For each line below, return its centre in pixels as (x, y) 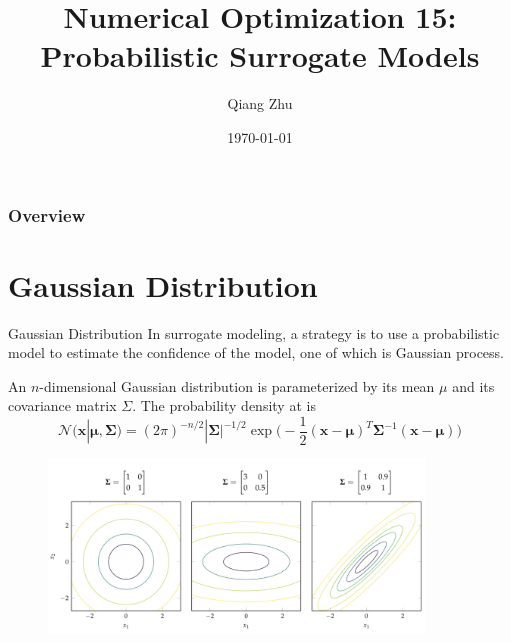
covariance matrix (62, 405)
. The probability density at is (224, 405)
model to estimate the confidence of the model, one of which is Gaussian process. (256, 352)
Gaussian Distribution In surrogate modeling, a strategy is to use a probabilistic (254, 332)
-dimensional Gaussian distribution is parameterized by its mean (237, 385)
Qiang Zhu (260, 103)
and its (473, 385)
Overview (47, 214)
